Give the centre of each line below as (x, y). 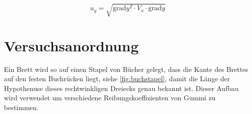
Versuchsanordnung (71, 45)
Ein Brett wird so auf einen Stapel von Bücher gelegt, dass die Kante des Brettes (126, 69)
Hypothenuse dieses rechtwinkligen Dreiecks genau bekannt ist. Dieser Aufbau (121, 88)
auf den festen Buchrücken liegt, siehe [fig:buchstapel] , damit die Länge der (117, 79)
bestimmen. (21, 107)
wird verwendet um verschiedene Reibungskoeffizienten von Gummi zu (110, 98)
